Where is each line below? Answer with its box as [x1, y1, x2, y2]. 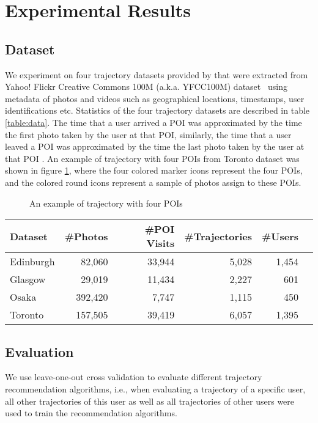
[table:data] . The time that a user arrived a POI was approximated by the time [5, 116, 302, 128]
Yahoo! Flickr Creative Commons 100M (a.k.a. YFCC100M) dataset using [5, 80, 287, 93]
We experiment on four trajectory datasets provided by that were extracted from [5, 68, 308, 81]
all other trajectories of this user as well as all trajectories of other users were [5, 394, 295, 407]
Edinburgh [10, 254, 55, 269]
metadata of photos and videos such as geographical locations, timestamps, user [5, 92, 305, 105]
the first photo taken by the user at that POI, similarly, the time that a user [5, 128, 292, 141]
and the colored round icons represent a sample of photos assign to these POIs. [5, 175, 301, 188]
